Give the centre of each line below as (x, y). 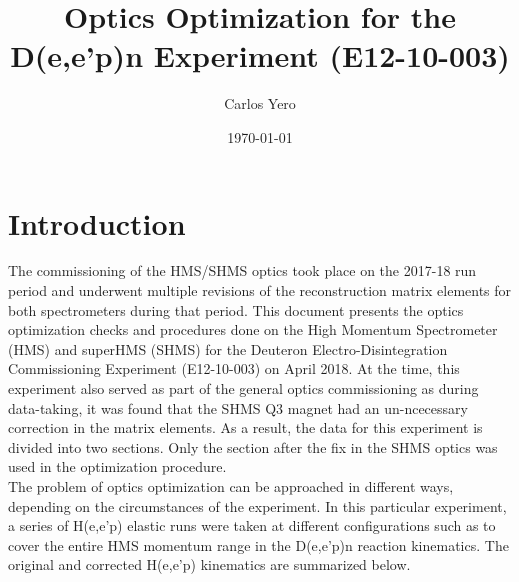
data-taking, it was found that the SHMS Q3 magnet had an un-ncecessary (238, 407)
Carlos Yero (260, 103)
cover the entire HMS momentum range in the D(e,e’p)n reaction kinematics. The (258, 544)
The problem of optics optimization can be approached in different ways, (231, 485)
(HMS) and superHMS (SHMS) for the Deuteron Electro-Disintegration (228, 348)
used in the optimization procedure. (117, 466)
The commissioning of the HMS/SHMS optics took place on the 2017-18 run (242, 270)
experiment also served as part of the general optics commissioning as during (243, 388)
